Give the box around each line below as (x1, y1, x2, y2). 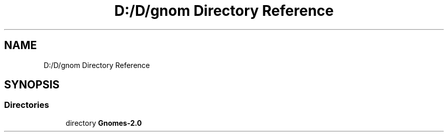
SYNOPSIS (4, 78, 60, 92)
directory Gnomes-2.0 (65, 118, 142, 127)
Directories (4, 100, 49, 110)
